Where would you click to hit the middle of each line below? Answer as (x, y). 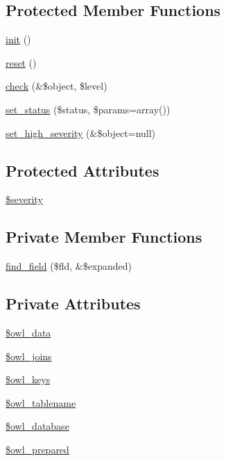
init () (18, 39)
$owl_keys (28, 379)
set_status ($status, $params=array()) (88, 109)
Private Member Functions (104, 237)
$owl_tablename (41, 402)
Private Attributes (73, 304)
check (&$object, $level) (56, 86)
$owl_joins (29, 356)
